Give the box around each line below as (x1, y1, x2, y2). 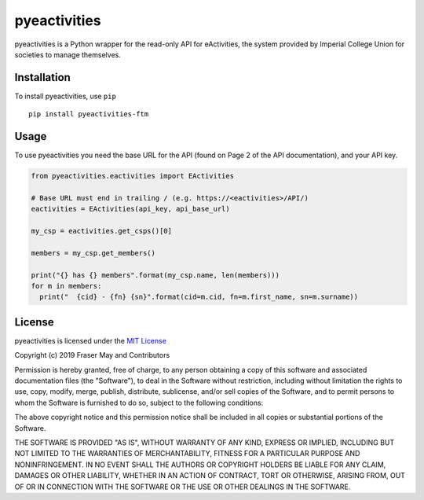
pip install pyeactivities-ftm (28, 110, 149, 119)
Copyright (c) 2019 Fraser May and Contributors (14, 351, 170, 360)
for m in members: (31, 281, 102, 291)
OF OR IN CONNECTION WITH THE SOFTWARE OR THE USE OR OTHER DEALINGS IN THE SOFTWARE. (14, 482, 351, 491)
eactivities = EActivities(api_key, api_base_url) (31, 204, 231, 214)
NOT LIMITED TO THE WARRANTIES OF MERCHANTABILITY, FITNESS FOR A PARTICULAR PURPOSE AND (14, 449, 360, 458)
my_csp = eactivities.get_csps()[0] (31, 226, 173, 236)
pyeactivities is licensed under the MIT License (14, 336, 166, 345)
